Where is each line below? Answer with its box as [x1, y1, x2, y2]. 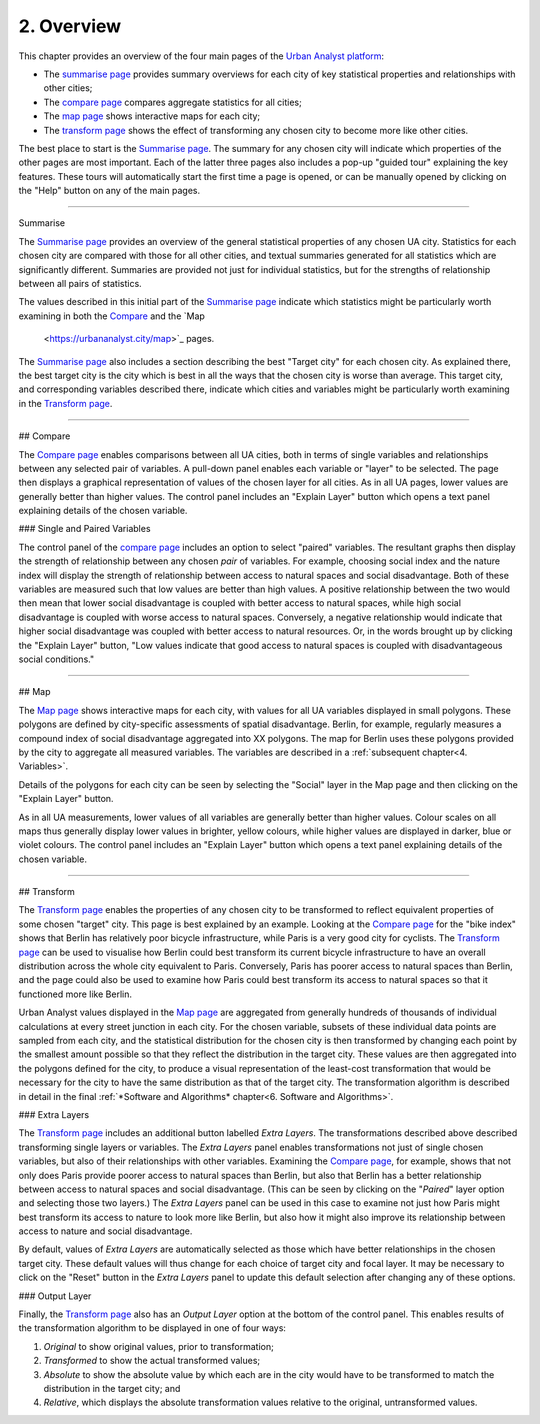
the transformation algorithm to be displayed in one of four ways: [18, 1322, 287, 1334]
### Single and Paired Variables [18, 523, 151, 535]
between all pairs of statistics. [18, 278, 142, 290]
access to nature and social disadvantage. [18, 1225, 193, 1237]
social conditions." [18, 653, 95, 665]
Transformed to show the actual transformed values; [43, 1355, 261, 1367]
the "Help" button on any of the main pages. [18, 185, 201, 197]
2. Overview [18, 15, 122, 37]
